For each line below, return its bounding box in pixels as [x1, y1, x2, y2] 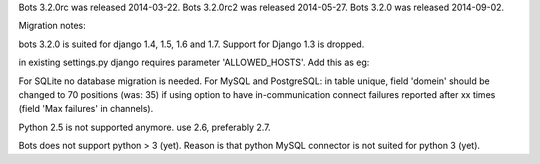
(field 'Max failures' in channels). [18, 103, 154, 115]
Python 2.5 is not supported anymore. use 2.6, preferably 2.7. [18, 121, 271, 133]
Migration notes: [18, 20, 87, 32]
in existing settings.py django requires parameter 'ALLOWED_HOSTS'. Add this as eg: [18, 56, 370, 69]
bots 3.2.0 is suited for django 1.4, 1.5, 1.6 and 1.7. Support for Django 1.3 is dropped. [18, 38, 365, 50]
